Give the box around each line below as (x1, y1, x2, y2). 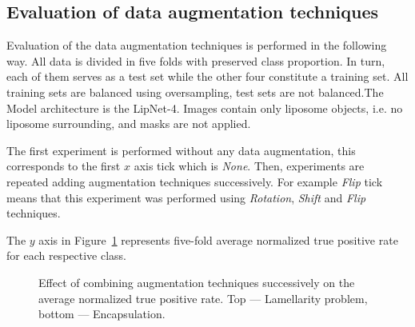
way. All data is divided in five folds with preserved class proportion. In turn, (6, 52, 385, 69)
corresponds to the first (6, 158, 121, 174)
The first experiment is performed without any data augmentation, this (6, 142, 356, 158)
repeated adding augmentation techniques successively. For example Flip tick (6, 173, 383, 189)
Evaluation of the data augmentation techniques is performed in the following (6, 37, 387, 54)
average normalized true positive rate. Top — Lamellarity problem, (38, 289, 368, 306)
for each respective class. (6, 247, 126, 264)
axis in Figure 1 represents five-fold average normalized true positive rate (38, 231, 398, 248)
